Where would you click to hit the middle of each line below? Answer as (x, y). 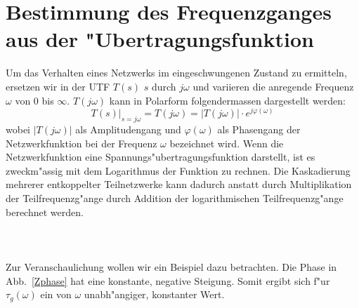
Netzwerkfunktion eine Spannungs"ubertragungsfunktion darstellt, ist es (161, 157)
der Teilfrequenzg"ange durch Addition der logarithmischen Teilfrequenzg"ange (175, 197)
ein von (56, 294)
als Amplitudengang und (128, 129)
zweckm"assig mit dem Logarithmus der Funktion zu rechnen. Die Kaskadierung (178, 170)
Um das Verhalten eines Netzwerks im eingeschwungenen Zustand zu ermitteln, (176, 73)
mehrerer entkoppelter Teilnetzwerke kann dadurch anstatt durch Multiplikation (179, 184)
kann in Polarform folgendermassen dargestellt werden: (227, 100)
